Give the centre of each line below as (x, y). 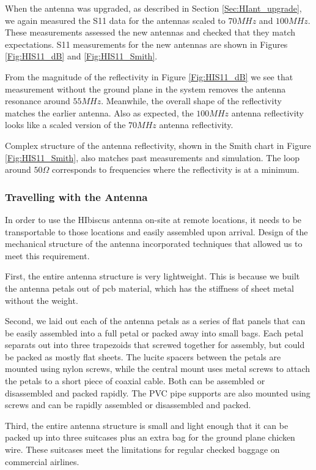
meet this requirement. (47, 255)
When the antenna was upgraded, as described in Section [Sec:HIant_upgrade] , (153, 8)
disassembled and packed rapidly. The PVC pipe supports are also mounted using (158, 392)
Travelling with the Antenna (76, 196)
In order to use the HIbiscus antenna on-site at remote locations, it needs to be (153, 219)
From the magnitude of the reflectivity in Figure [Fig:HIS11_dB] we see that (149, 76)
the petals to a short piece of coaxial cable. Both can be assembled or (135, 381)
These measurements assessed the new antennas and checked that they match (150, 32)
